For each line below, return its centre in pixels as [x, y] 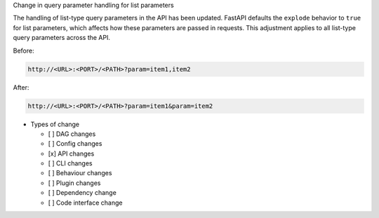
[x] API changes [71, 154]
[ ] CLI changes [70, 163]
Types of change [55, 124]
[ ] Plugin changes [74, 183]
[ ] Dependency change [82, 193]
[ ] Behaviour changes [80, 173]
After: [21, 87]
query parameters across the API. [61, 38]
